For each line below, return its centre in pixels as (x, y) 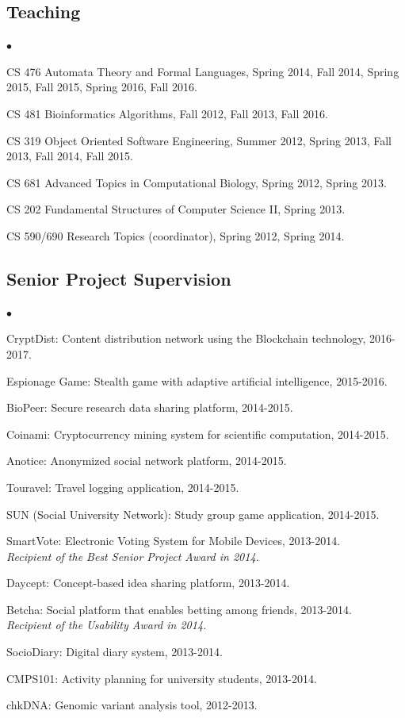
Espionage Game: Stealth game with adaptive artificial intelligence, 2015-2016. (197, 380)
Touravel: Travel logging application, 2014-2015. (123, 487)
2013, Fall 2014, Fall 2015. (70, 156)
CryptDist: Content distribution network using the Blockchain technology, (186, 338)
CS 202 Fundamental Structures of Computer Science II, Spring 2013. (176, 209)
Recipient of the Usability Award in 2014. (107, 625)
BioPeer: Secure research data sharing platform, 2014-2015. (150, 407)
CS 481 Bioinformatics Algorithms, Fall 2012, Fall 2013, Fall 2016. (167, 113)
